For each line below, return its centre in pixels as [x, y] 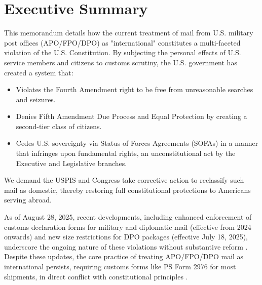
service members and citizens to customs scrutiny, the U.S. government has [121, 62]
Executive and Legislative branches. [71, 163]
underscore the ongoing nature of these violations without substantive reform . [126, 246]
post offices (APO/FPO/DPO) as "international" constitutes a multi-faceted [122, 42]
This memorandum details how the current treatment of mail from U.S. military [129, 33]
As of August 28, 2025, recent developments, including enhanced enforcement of [128, 217]
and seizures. [36, 99]
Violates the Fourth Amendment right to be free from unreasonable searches [135, 89]
